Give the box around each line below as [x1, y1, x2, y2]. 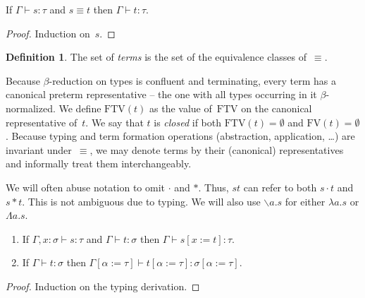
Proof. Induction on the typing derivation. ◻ [6, 278, 200, 293]
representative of [6, 114, 78, 129]
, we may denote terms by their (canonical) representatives [89, 142, 344, 157]
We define [58, 100, 101, 115]
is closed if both [154, 114, 222, 129]
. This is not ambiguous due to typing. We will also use [22, 193, 261, 208]
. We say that [85, 114, 144, 129]
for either [285, 193, 326, 208]
